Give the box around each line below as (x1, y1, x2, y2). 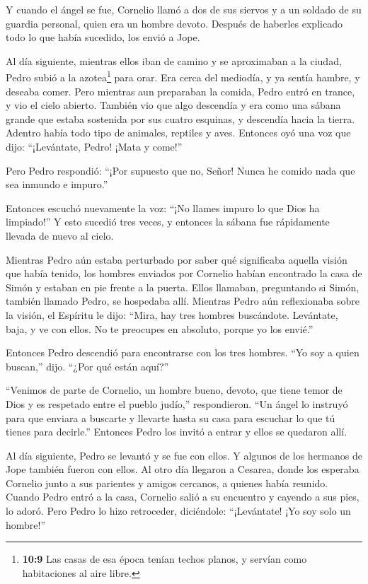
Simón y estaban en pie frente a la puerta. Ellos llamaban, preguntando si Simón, (6, 279, 360, 294)
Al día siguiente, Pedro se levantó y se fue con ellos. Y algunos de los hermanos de (6, 448, 362, 462)
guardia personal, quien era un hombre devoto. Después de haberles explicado (6, 16, 343, 30)
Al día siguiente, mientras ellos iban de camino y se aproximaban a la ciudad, (6, 53, 342, 68)
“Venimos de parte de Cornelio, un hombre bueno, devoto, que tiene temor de (6, 382, 343, 397)
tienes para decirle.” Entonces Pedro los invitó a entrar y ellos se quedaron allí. (6, 424, 347, 439)
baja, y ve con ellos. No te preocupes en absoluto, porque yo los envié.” (6, 321, 314, 336)
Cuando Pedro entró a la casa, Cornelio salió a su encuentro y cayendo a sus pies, (6, 489, 360, 504)
